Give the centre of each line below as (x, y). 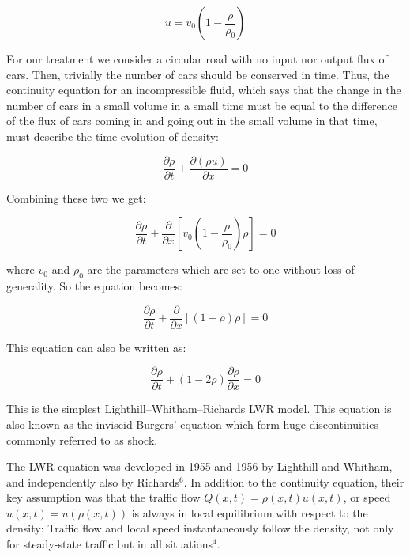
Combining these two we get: (76, 197)
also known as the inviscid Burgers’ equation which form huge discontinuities (192, 424)
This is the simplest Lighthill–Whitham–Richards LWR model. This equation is (199, 409)
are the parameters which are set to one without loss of (221, 269)
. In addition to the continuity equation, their (294, 481)
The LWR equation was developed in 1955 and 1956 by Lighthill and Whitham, (199, 466)
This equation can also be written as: (96, 347)
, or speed (367, 497)
